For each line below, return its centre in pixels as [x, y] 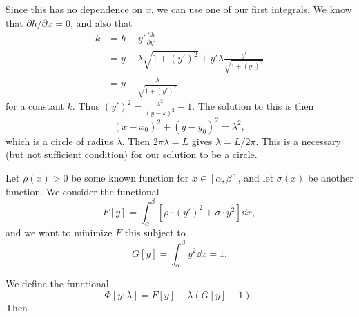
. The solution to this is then [253, 106]
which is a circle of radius [59, 141]
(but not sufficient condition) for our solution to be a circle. [132, 154]
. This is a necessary [298, 141]
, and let [256, 177]
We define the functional [57, 284]
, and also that [101, 22]
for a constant [35, 106]
